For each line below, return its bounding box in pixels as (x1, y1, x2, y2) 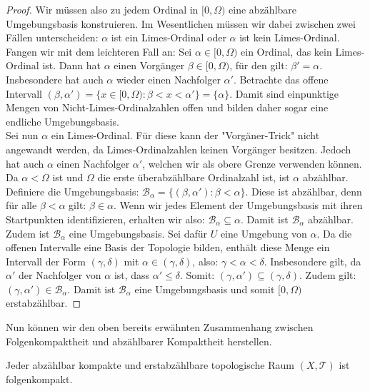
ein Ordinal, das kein (241, 44, 332, 59)
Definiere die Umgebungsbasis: (6, 183, 139, 198)
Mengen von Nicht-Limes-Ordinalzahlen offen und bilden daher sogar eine (6, 100, 329, 115)
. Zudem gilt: (299, 268, 356, 283)
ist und (52, 170, 84, 185)
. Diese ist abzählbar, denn (245, 183, 362, 198)
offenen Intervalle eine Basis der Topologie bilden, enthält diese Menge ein (6, 240, 330, 255)
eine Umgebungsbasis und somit (134, 281, 275, 296)
